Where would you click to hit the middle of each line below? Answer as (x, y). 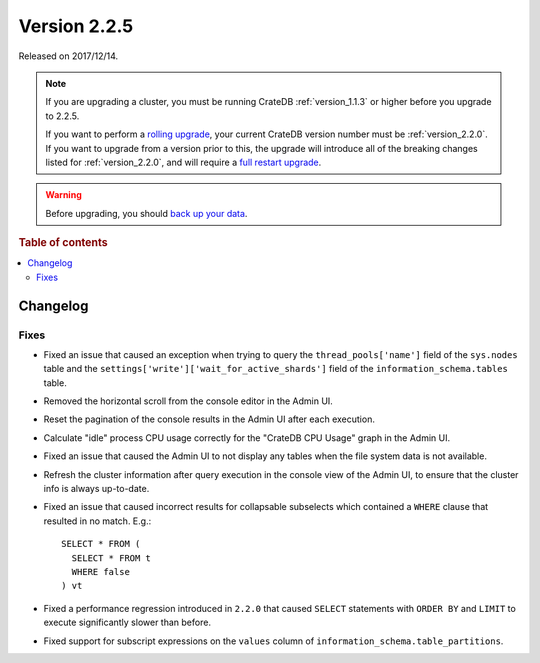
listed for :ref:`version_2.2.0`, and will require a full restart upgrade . (183, 162)
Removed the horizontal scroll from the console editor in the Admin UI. (188, 401)
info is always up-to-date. (96, 488)
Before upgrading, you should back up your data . (146, 213)
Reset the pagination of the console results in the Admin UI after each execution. (209, 419)
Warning (63, 195)
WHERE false (100, 571)
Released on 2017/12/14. (68, 56)
